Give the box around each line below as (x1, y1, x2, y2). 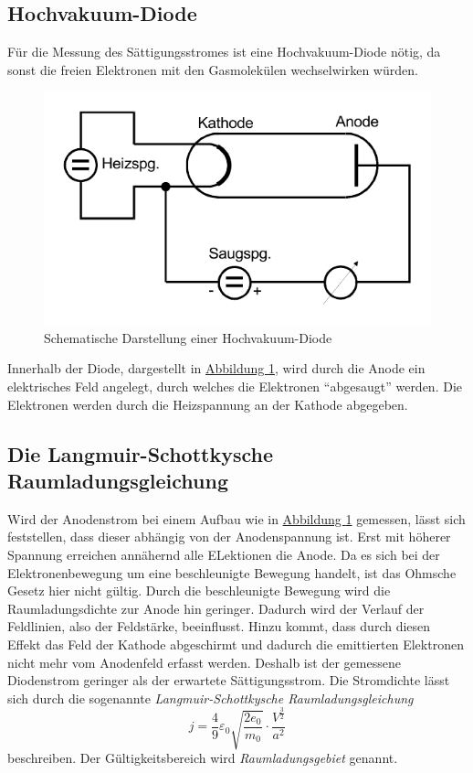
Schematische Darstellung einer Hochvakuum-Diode (44, 327, 332, 347)
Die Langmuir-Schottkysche (7, 439, 273, 467)
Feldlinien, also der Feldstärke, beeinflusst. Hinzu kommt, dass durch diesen (7, 617, 431, 636)
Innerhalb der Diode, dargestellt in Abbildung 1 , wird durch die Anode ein (7, 359, 426, 378)
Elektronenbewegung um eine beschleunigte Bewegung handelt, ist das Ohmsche (7, 563, 457, 582)
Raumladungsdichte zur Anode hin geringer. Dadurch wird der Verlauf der (7, 598, 425, 617)
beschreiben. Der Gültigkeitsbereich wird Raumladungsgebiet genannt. (7, 748, 398, 768)
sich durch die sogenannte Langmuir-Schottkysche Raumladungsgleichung (7, 688, 414, 707)
